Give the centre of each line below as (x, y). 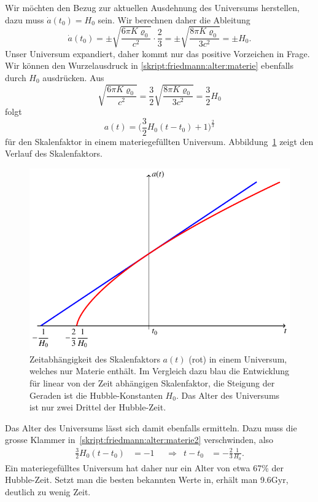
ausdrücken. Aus (73, 77)
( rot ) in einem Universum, (238, 359)
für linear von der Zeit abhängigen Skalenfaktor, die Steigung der (152, 383)
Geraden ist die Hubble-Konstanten (96, 395)
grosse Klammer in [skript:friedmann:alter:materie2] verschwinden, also (139, 440)
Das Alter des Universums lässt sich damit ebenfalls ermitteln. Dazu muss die (151, 427)
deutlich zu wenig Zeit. (48, 491)
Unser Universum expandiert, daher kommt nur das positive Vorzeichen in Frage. (157, 53)
